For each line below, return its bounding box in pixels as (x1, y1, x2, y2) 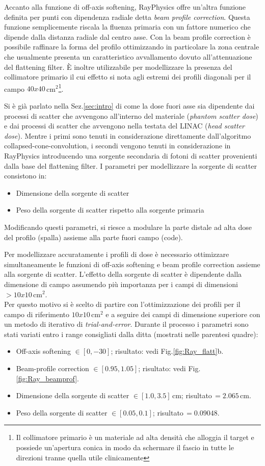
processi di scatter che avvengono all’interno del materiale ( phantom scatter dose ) (4, 110, 258, 121)
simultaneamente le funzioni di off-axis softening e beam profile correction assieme (4, 258, 260, 269)
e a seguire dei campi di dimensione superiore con (105, 308, 260, 319)
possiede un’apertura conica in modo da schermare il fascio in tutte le (16, 442, 234, 453)
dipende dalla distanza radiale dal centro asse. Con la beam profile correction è (4, 31, 251, 42)
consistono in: (4, 170, 47, 181)
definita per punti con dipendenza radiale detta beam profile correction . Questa (4, 11, 250, 22)
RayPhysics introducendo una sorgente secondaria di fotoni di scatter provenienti (4, 150, 257, 161)
